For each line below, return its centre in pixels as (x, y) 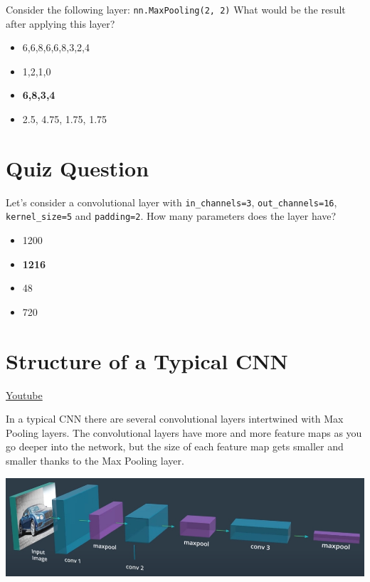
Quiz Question (78, 168)
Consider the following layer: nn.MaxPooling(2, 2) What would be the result (176, 9)
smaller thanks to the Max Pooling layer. (95, 460)
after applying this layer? (60, 23)
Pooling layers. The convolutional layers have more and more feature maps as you (184, 432)
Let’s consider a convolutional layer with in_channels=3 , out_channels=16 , (171, 202)
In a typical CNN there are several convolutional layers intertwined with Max (175, 419)
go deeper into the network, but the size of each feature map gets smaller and (175, 446)
